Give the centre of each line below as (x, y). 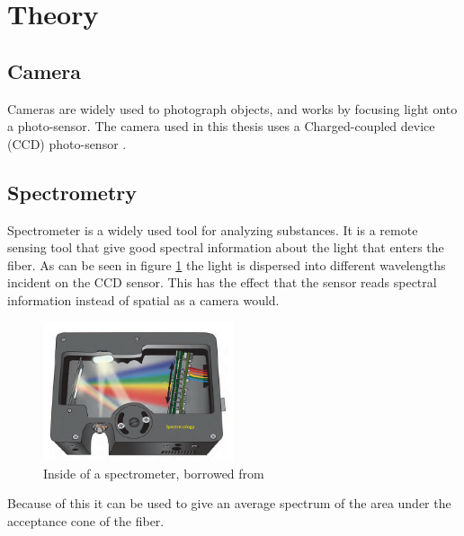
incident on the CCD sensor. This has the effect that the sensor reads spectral (222, 282)
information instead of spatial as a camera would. (143, 299)
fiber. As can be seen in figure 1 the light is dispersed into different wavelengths (227, 264)
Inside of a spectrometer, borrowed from (154, 473)
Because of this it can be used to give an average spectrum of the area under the (229, 503)
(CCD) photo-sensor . (67, 143)
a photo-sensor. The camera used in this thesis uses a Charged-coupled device (221, 126)
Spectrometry (72, 192)
